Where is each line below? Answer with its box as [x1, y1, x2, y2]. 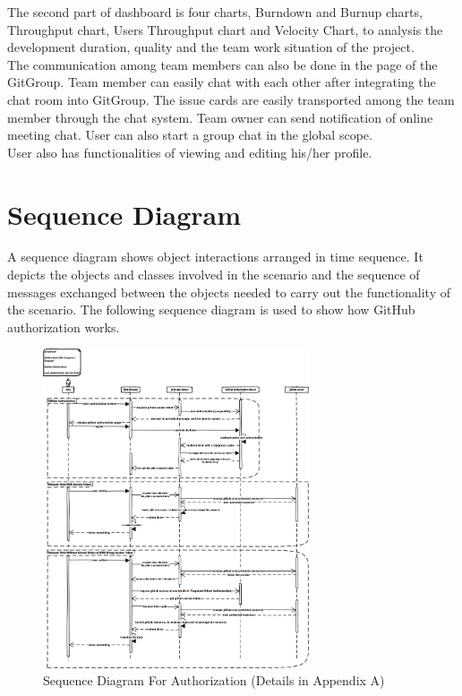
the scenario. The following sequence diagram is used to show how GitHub [7, 300, 415, 319]
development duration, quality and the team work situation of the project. [7, 38, 415, 56]
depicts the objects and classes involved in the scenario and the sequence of [7, 265, 420, 284]
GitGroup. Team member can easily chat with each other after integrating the [7, 73, 436, 91]
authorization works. [7, 317, 120, 336]
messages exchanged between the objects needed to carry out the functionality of [7, 282, 451, 301]
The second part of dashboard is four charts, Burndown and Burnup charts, [7, 3, 423, 21]
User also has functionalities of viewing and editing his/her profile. [7, 142, 372, 161]
